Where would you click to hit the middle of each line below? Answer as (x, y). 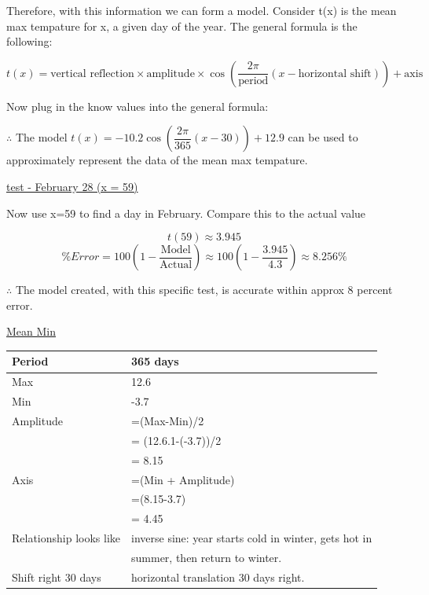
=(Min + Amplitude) (183, 479)
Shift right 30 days (57, 577)
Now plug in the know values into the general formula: (137, 106)
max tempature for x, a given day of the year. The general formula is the (182, 26)
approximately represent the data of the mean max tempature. (157, 160)
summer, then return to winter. (207, 557)
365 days (155, 361)
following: (29, 41)
